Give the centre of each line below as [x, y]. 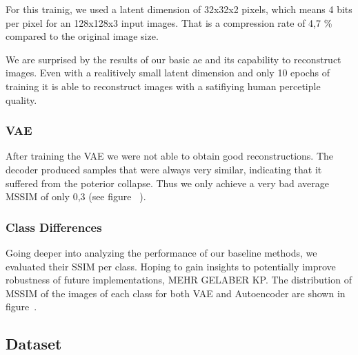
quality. [21, 99]
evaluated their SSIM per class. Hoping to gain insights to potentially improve [171, 266]
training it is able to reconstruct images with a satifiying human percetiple [163, 86]
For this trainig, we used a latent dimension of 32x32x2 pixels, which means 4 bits [179, 9]
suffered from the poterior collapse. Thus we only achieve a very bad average [168, 183]
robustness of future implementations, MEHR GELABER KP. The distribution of [179, 280]
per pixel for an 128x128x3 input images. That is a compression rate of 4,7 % [169, 22]
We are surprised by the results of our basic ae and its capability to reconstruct [173, 59]
